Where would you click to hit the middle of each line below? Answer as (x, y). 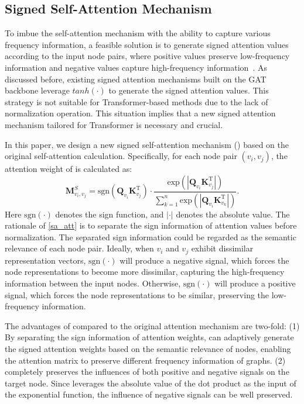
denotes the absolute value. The (233, 214)
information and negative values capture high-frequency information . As (136, 67)
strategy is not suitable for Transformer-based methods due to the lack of (136, 101)
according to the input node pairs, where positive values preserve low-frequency (147, 56)
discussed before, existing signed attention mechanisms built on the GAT (136, 79)
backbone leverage (37, 90)
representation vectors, (45, 260)
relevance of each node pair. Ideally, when (79, 248)
